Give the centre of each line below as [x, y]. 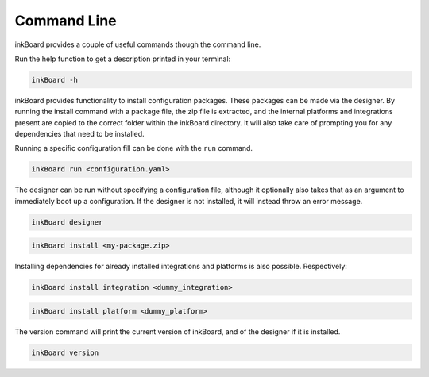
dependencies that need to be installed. [79, 134]
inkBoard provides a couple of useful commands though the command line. [138, 44]
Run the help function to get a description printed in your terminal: [123, 59]
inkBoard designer [67, 222]
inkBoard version [65, 352]
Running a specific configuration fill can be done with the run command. [134, 148]
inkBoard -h [55, 80]
